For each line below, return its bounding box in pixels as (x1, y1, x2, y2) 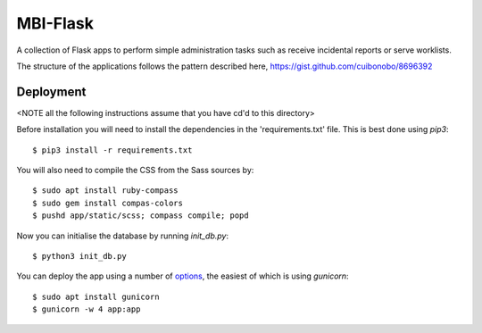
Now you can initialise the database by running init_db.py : (16, 230, 229, 241)
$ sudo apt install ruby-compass (32, 186, 179, 196)
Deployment (16, 84, 87, 99)
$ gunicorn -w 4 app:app (32, 304, 141, 314)
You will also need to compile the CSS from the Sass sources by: (16, 165, 254, 176)
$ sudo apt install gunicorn (32, 291, 160, 302)
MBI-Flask (16, 13, 94, 33)
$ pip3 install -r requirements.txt (32, 145, 193, 155)
